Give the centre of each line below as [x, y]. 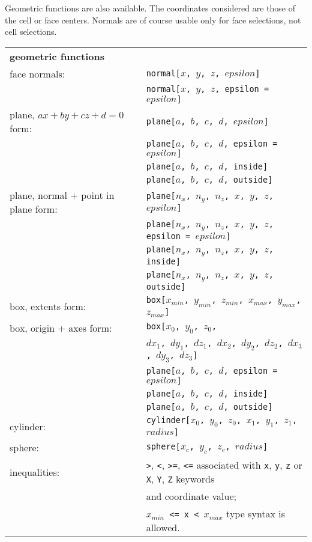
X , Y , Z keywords [180, 479]
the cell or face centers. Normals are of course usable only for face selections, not [153, 20]
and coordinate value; [191, 496]
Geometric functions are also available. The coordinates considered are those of [150, 8]
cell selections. [31, 32]
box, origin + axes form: [61, 327]
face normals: [37, 73]
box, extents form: [48, 306]
